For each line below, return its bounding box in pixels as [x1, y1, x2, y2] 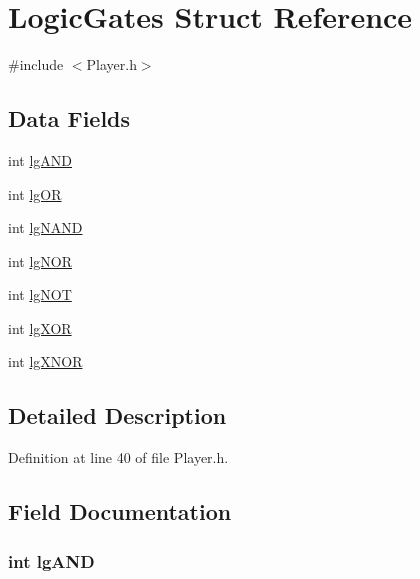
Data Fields [8, 103, 131, 134]
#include [8, 54, 64, 75]
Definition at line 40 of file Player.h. [8, 447, 229, 468]
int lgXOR [8, 317, 72, 338]
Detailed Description [8, 400, 227, 431]
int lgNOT [8, 284, 72, 305]
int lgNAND [8, 217, 83, 238]
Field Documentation [8, 496, 232, 527]
